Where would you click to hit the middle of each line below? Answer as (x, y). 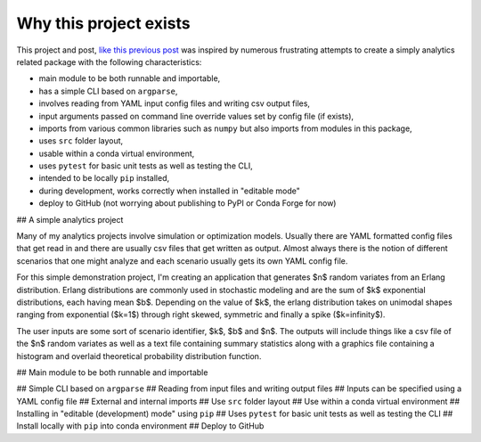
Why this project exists (103, 23)
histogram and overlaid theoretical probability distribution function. (139, 356)
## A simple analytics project (70, 219)
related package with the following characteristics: (109, 61)
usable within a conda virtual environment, (117, 153)
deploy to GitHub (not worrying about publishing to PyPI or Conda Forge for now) (188, 203)
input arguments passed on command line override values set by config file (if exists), (196, 116)
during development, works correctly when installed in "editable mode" (169, 191)
